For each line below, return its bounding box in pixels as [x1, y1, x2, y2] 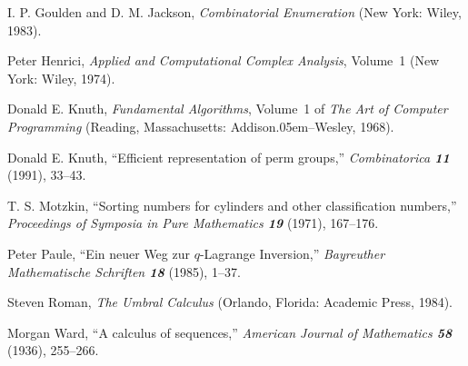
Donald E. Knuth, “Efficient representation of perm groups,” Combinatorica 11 [7, 147, 450, 166]
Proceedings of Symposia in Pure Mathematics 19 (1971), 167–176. [7, 213, 379, 232]
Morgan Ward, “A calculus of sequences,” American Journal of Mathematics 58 [7, 322, 453, 341]
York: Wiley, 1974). [7, 68, 115, 87]
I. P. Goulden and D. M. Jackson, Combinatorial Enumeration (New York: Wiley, [7, 3, 462, 21]
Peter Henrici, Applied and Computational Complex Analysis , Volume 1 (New [7, 51, 440, 70]
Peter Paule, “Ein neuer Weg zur [7, 243, 190, 262]
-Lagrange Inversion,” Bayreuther [199, 243, 385, 262]
